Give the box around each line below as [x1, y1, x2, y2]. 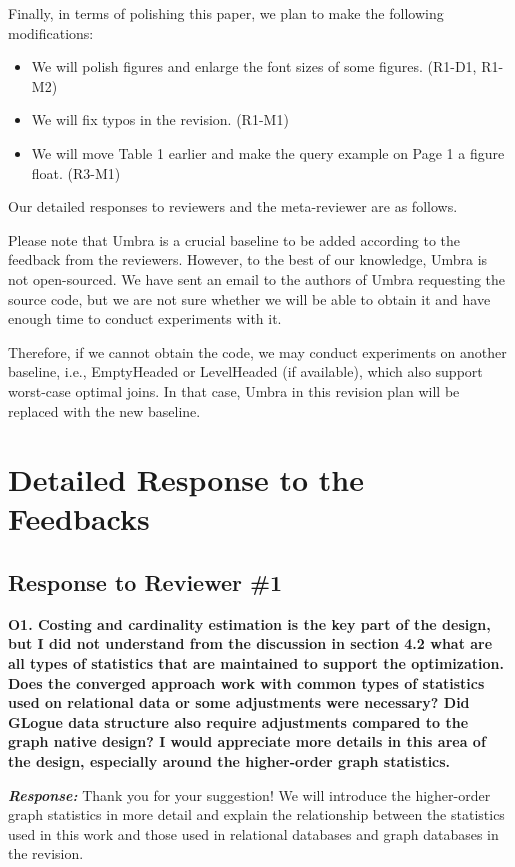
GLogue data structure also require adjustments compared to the [8, 711, 469, 732]
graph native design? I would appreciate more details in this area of [8, 731, 486, 752]
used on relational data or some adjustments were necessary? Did [8, 692, 470, 713]
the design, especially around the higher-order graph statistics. [8, 751, 451, 772]
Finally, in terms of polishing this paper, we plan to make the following [8, 3, 444, 23]
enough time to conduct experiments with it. [8, 308, 282, 329]
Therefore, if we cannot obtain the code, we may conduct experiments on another [8, 341, 507, 362]
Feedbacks [8, 498, 150, 539]
